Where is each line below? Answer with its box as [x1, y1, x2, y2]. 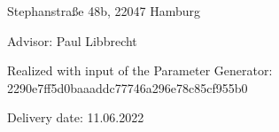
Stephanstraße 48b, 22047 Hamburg [7, 2, 200, 19]
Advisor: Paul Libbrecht [7, 31, 137, 50]
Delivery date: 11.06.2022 [7, 108, 144, 127]
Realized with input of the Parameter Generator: [7, 61, 273, 80]
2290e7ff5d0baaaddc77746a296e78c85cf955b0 [7, 78, 248, 97]
